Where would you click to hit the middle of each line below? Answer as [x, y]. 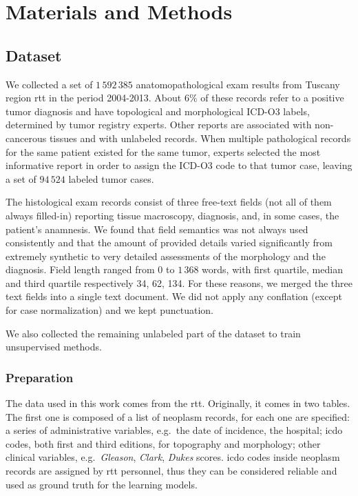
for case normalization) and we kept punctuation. [109, 310]
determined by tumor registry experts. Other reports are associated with [159, 125]
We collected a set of [49, 84]
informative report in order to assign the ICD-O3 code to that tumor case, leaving [179, 165]
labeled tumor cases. [111, 178]
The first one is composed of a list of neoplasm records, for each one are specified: [178, 416]
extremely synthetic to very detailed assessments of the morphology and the [166, 256]
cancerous [26, 138]
